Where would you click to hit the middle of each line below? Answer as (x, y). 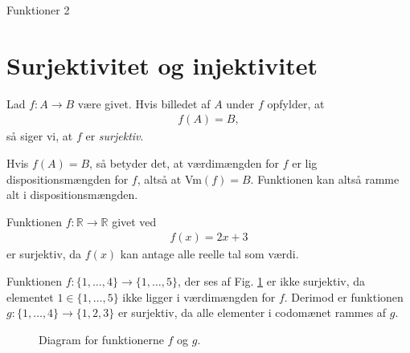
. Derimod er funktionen (344, 296)
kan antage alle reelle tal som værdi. (209, 254)
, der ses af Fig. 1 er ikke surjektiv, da (271, 280)
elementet (30, 296)
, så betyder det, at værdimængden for (184, 162)
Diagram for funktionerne (101, 339)
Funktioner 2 (38, 10)
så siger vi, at (40, 136)
